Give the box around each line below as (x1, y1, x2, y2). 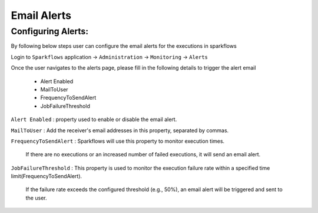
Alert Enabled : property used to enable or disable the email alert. (11, 116, 177, 123)
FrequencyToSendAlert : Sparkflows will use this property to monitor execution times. (11, 137, 225, 145)
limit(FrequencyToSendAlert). (11, 173, 82, 180)
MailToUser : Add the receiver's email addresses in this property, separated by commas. (11, 127, 229, 134)
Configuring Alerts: (11, 26, 88, 37)
